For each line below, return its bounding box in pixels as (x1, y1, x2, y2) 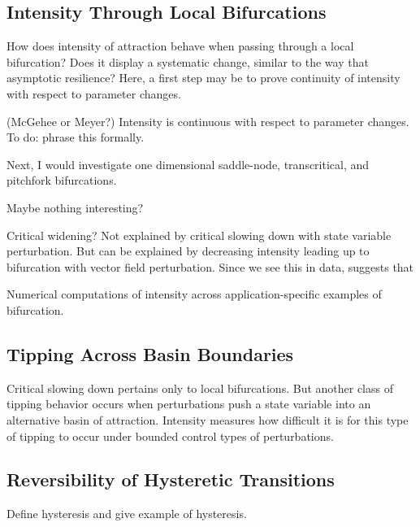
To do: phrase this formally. (6, 128, 145, 146)
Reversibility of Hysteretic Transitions (6, 467, 335, 492)
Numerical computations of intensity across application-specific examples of (6, 285, 382, 303)
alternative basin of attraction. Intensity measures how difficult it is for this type (6, 411, 409, 428)
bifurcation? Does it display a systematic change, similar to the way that (6, 53, 369, 70)
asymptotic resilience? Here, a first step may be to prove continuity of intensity (6, 69, 401, 86)
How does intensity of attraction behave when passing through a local (6, 37, 354, 54)
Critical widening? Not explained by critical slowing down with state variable (6, 226, 392, 243)
